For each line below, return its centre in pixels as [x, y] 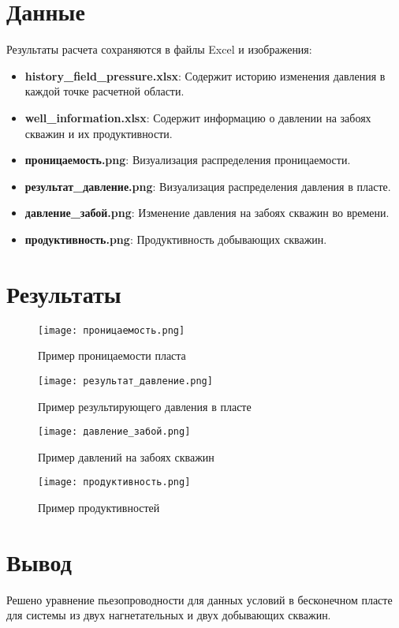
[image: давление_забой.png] [114, 432]
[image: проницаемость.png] [112, 330]
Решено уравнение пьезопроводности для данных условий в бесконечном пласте [199, 599]
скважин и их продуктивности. [99, 133]
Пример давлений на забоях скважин [126, 456]
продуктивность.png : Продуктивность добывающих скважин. [176, 239]
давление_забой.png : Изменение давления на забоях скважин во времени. [207, 213]
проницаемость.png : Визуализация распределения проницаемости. [188, 160]
